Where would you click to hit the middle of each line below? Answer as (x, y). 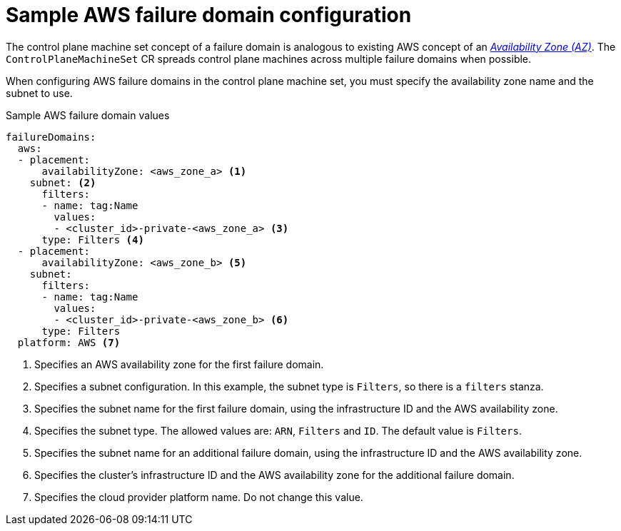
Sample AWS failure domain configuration (209, 15)
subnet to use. (39, 93)
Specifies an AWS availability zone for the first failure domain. (179, 364)
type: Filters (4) (93, 239)
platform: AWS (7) (69, 342)
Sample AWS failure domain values (88, 115)
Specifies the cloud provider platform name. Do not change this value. (199, 497)
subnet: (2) (63, 182)
